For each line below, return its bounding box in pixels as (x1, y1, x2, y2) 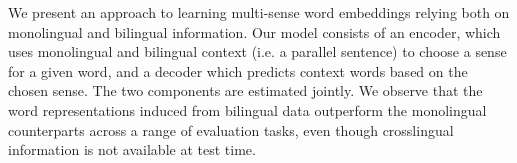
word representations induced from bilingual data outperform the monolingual (8, 99, 487, 120)
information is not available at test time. (8, 139, 256, 160)
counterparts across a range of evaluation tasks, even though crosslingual (8, 119, 454, 140)
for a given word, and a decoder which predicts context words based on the (8, 60, 468, 81)
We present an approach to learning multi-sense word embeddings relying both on (8, 2, 510, 22)
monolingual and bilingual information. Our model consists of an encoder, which (8, 21, 501, 42)
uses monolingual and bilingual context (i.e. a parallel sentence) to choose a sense (8, 41, 507, 62)
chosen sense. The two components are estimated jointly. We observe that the (8, 80, 483, 101)
